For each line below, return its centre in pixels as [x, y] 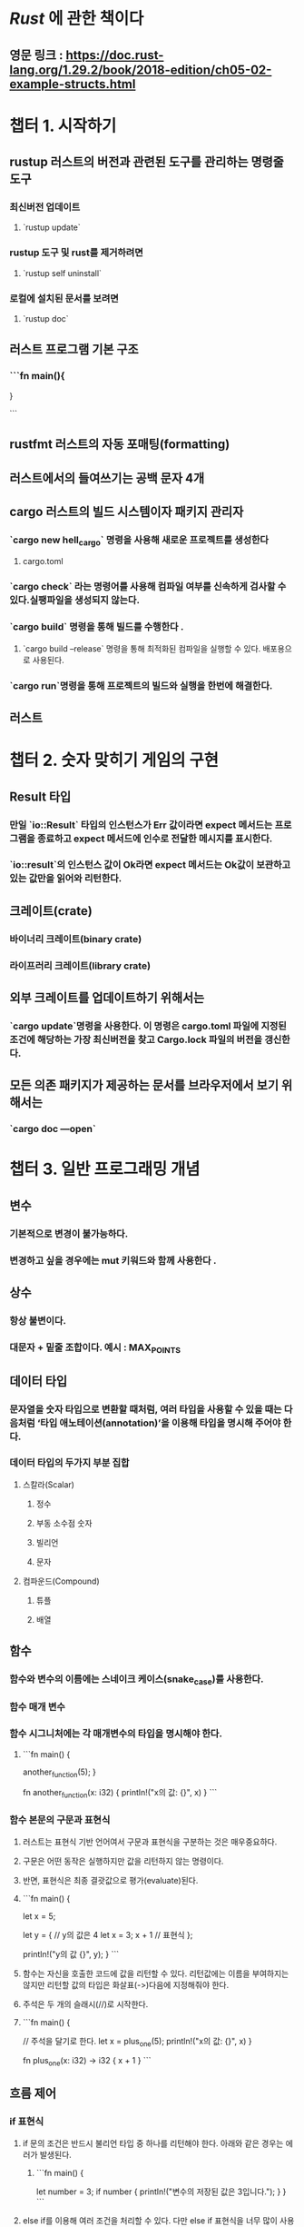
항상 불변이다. [38, 1321]
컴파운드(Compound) [61, 1581]
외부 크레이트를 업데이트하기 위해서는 [107, 998]
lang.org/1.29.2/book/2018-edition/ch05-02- [141, 70]
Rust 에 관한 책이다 [77, 19]
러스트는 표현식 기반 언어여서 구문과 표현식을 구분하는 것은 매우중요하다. [150, 1842]
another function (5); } [59, 1773]
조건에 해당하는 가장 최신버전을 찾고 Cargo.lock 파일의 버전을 [136, 1039]
